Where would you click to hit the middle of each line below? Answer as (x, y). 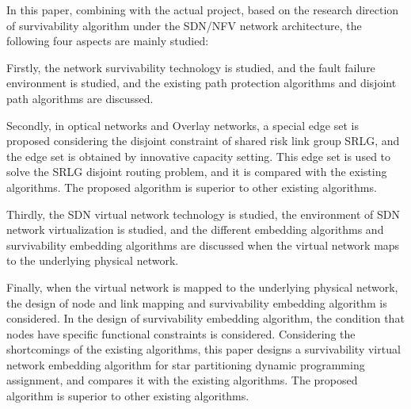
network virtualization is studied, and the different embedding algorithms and (195, 229)
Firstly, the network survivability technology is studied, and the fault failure (191, 67)
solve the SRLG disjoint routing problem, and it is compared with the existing (197, 172)
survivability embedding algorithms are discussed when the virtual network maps (203, 245)
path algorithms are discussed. (80, 98)
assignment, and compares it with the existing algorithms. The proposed (182, 380)
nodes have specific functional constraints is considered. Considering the (181, 333)
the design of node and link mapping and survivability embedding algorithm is (197, 302)
